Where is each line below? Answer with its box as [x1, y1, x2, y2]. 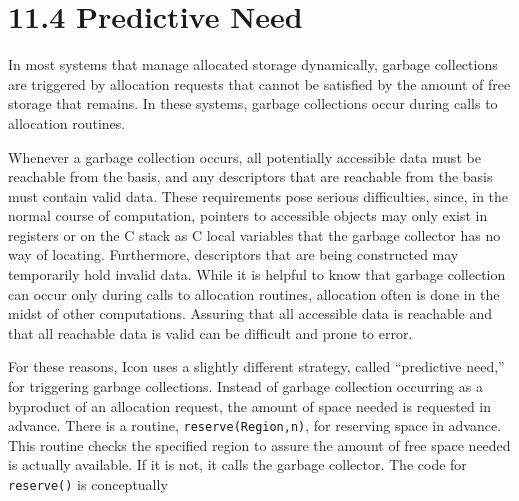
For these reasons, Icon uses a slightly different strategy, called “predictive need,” [8, 356, 505, 377]
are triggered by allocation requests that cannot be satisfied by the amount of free [8, 73, 511, 94]
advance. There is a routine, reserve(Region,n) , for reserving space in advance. [8, 415, 502, 436]
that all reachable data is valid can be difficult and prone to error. [8, 322, 413, 343]
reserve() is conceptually [8, 474, 168, 495]
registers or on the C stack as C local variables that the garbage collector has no [8, 224, 501, 245]
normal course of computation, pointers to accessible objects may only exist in [8, 205, 488, 226]
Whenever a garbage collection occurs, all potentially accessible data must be [8, 146, 481, 167]
